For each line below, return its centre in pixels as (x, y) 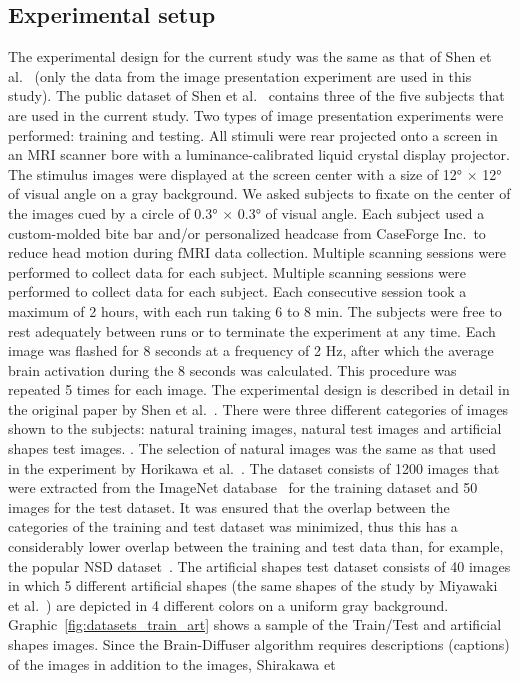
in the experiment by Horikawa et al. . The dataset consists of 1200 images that (254, 467)
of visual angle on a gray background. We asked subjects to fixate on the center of (259, 193)
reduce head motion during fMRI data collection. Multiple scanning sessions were (257, 252)
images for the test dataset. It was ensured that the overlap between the (229, 506)
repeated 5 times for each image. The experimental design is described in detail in (259, 389)
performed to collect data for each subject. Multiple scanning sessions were (237, 271)
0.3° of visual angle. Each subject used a (361, 212)
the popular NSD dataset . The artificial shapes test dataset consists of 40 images (259, 565)
